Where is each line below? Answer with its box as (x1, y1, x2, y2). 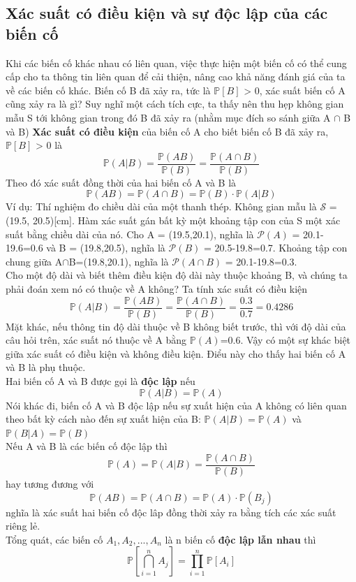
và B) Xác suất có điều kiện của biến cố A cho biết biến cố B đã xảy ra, (6, 124, 329, 138)
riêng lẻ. (6, 518, 40, 533)
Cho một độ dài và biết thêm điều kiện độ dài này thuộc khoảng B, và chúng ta (6, 268, 348, 282)
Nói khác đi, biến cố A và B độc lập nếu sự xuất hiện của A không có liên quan (6, 398, 347, 412)
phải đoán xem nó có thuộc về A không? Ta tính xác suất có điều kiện (6, 281, 308, 296)
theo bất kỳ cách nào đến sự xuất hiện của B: (6, 412, 201, 426)
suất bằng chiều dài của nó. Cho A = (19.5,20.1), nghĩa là (6, 226, 254, 241)
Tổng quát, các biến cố (6, 532, 103, 546)
